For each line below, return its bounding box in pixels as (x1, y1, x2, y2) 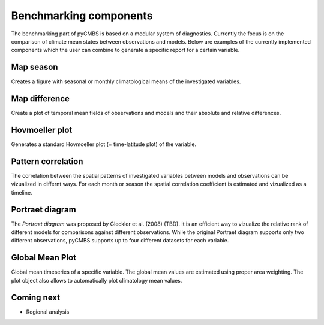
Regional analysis (26, 308, 70, 315)
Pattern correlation (11, 156, 83, 166)
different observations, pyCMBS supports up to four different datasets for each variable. (11, 237, 229, 244)
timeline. (11, 189, 32, 196)
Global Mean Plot (11, 253, 77, 263)
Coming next (11, 292, 60, 302)
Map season (11, 62, 58, 72)
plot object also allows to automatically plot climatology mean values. (11, 277, 182, 284)
